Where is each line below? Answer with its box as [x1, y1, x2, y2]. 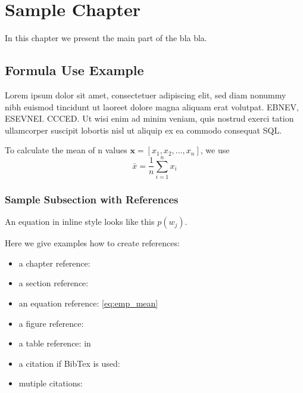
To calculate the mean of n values [5, 144, 127, 156]
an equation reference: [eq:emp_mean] [18, 297, 158, 310]
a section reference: [18, 277, 89, 289]
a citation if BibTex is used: [18, 357, 120, 369]
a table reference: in [18, 337, 91, 349]
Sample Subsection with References [5, 191, 179, 206]
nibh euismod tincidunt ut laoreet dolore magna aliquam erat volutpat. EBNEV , [5, 100, 299, 113]
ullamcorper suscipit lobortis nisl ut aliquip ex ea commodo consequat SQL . [5, 123, 282, 136]
